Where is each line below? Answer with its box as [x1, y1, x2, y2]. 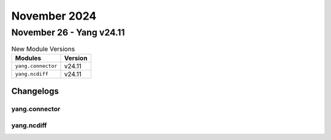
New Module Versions [11, 45, 75, 53]
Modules [15, 54, 42, 62]
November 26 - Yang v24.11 [11, 27, 125, 38]
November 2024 [11, 9, 97, 23]
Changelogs [11, 86, 59, 97]
